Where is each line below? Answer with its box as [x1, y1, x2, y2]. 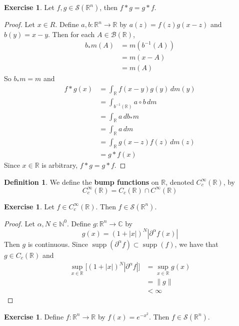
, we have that [174, 238, 218, 249]
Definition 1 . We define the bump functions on [4, 176, 159, 187]
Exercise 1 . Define [4, 311, 64, 321]
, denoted [165, 176, 194, 187]
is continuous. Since [27, 238, 88, 249]
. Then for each [48, 29, 95, 39]
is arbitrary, [41, 160, 78, 170]
